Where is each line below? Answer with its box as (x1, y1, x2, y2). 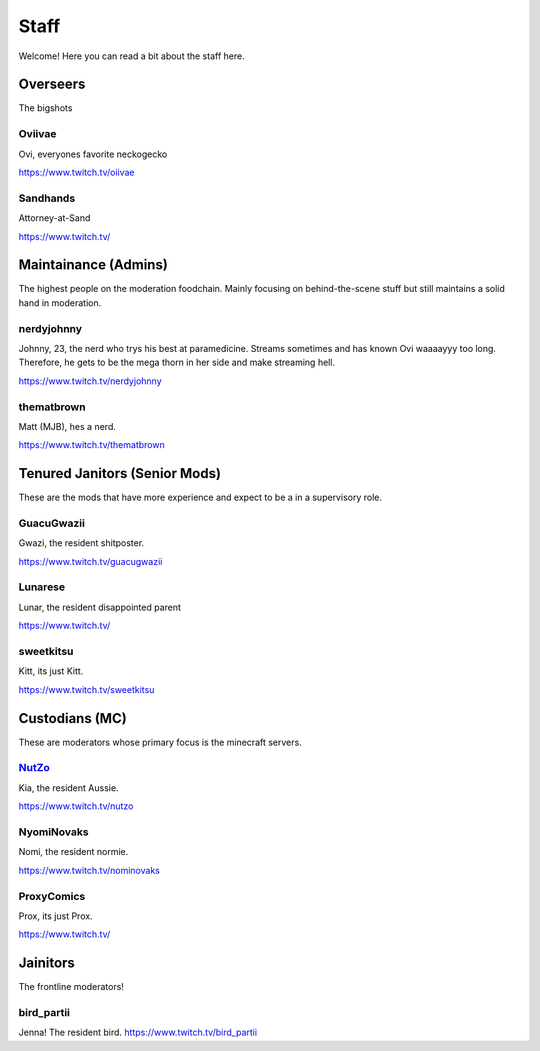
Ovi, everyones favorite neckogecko (18, 148, 168, 160)
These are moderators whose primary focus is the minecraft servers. (18, 736, 302, 748)
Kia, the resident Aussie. (18, 781, 119, 794)
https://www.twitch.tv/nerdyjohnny (18, 375, 162, 387)
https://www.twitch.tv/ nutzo (18, 800, 134, 812)
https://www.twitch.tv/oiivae (18, 166, 135, 178)
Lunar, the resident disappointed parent (18, 601, 182, 613)
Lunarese (18, 580, 66, 594)
